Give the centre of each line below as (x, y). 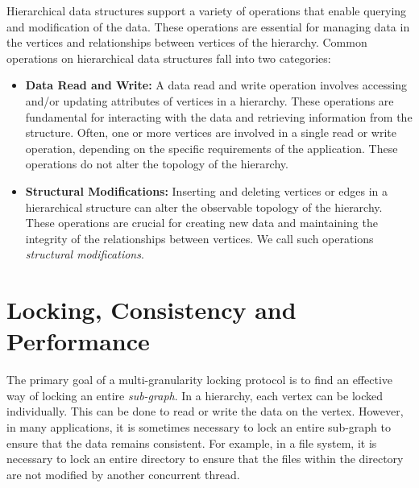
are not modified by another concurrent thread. (123, 474)
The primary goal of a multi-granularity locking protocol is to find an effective (200, 380)
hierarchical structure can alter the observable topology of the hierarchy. (204, 207)
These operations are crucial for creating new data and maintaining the (201, 223)
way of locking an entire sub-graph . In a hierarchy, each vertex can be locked (195, 395)
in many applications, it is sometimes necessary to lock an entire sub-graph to (199, 427)
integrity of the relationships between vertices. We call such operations (199, 238)
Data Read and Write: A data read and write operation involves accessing (216, 85)
